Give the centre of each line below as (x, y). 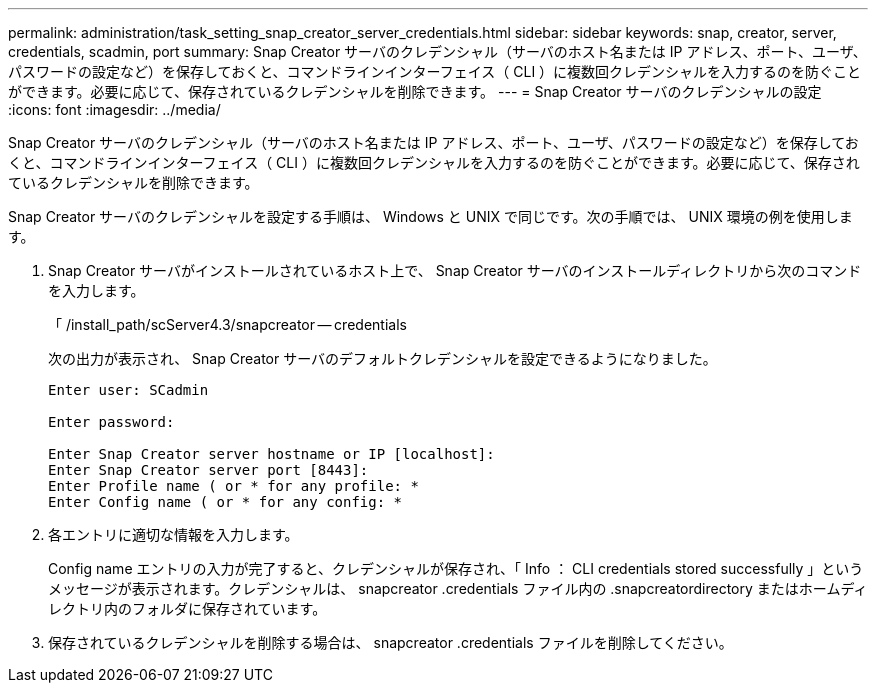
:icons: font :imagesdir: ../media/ (114, 109)
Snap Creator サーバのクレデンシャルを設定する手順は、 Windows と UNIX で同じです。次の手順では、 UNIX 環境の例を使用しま (430, 216)
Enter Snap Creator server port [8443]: (208, 470)
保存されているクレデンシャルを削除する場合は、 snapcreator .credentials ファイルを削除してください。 (390, 642)
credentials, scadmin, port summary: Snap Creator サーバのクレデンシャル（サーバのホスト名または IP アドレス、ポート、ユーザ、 (437, 51)
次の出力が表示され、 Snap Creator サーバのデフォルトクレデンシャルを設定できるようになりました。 (382, 358)
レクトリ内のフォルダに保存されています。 (187, 608)
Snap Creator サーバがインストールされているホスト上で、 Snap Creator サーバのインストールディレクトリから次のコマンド (455, 270)
